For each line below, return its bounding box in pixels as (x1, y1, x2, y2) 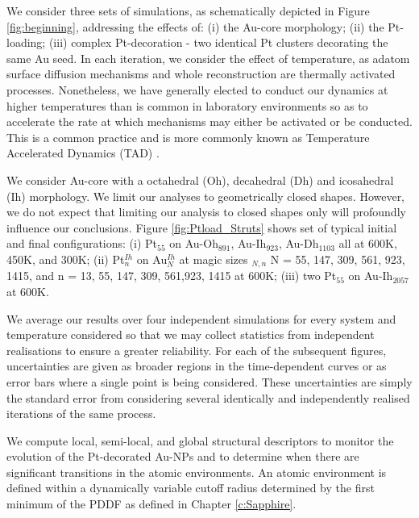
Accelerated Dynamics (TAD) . (6, 144, 160, 161)
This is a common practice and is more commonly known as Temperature (6, 128, 370, 145)
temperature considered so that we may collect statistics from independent (6, 326, 375, 343)
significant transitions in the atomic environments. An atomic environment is (6, 463, 387, 480)
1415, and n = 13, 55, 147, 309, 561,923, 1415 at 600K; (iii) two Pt (6, 267, 337, 284)
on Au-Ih (348, 267, 393, 284)
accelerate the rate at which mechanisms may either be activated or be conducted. (6, 113, 413, 130)
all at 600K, (338, 235, 397, 252)
